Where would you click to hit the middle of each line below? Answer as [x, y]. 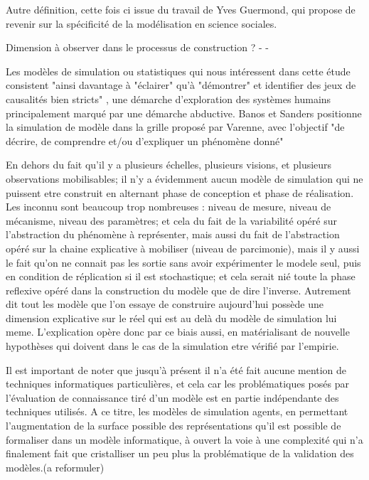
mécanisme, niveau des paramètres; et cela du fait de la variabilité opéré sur [171, 220]
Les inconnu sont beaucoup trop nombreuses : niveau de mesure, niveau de [169, 207]
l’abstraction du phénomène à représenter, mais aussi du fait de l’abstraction [173, 234]
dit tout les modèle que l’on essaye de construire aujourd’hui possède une [165, 304]
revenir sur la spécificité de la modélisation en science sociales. [141, 23]
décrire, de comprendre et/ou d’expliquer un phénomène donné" [145, 140]
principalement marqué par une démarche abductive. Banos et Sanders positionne [184, 113]
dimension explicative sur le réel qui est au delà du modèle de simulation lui [171, 318]
